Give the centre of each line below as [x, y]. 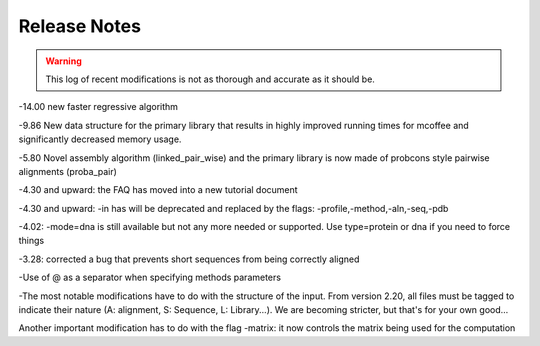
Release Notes [80, 26]
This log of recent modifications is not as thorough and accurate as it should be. [210, 79]
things [31, 241]
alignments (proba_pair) [67, 171]
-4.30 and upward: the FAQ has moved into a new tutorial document [158, 190]
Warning [63, 61]
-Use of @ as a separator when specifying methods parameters [150, 277]
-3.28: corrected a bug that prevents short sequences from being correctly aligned [189, 259]
